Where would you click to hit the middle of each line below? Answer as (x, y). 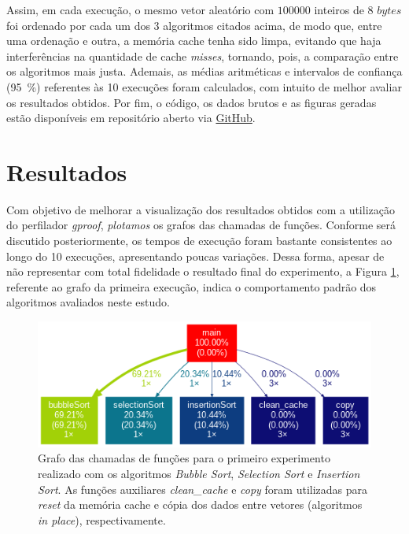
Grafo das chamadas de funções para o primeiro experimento (184, 458)
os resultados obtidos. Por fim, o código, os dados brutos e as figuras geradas (192, 102)
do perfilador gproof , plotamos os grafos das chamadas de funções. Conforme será (201, 225)
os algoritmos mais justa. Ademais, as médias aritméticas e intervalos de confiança (204, 71)
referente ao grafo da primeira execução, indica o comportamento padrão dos (192, 286)
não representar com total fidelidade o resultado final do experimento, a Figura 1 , (203, 271)
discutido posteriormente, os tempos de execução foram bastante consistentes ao (199, 241)
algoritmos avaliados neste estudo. (88, 302)
